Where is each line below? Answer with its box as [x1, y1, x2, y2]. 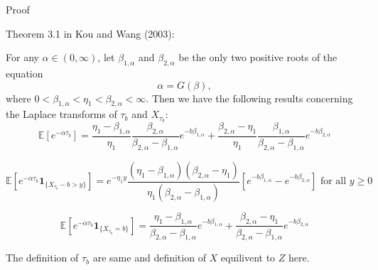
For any [6, 50, 39, 65]
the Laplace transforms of [6, 107, 117, 121]
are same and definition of [92, 250, 206, 265]
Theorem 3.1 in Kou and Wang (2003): [6, 26, 175, 40]
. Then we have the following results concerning [146, 90, 353, 105]
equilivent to [220, 250, 276, 265]
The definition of [6, 250, 79, 265]
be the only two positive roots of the [178, 50, 337, 65]
